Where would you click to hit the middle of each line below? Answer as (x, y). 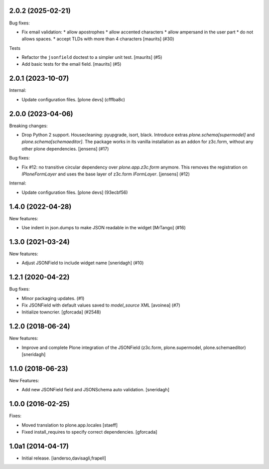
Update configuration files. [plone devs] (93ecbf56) (75, 192)
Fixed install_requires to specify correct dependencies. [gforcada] (89, 432)
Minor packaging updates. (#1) (53, 298)
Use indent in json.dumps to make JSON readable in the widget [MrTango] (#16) (104, 228)
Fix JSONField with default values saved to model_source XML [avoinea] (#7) (101, 305)
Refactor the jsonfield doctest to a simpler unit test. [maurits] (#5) (92, 57)
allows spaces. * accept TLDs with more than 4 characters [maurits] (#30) (98, 39)
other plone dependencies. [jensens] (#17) (65, 149)
